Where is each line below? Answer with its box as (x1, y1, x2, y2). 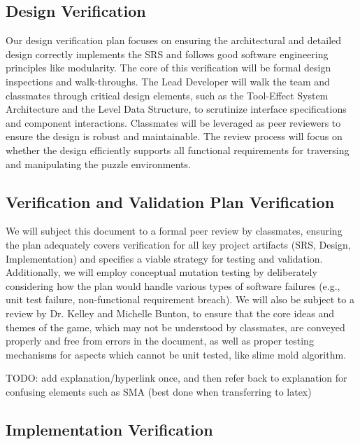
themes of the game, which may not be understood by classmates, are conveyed (6, 319, 345, 334)
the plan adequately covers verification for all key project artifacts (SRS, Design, (6, 237, 351, 251)
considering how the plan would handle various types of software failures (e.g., (6, 278, 340, 293)
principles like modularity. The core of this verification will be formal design (6, 60, 331, 75)
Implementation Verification (6, 418, 213, 440)
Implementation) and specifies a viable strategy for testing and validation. (6, 251, 323, 265)
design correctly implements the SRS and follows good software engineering (6, 46, 329, 61)
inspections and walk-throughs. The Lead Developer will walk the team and (6, 74, 330, 88)
